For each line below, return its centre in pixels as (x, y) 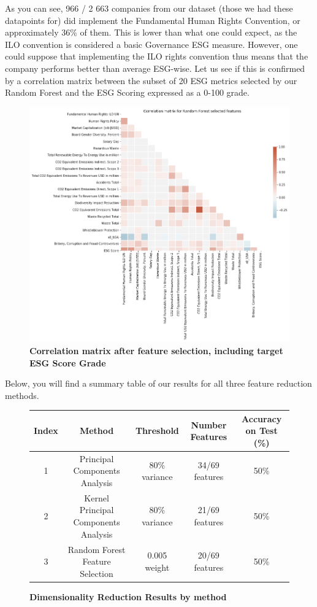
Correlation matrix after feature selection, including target (156, 350)
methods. (22, 395)
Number (209, 424)
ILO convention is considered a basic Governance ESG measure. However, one (151, 44)
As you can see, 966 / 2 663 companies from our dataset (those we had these (149, 8)
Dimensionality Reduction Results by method (128, 596)
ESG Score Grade (68, 362)
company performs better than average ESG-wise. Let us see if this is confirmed (155, 68)
